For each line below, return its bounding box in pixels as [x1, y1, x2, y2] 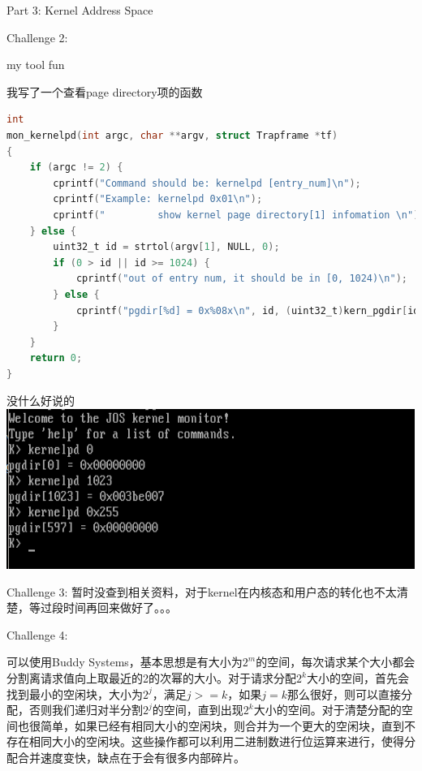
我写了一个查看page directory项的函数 [6, 83, 203, 100]
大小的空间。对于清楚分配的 [253, 701, 402, 718]
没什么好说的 [6, 392, 75, 409]
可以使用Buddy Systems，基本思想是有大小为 [6, 653, 243, 670]
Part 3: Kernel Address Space [6, 2, 153, 18]
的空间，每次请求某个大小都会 [256, 653, 416, 670]
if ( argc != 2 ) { [29, 162, 123, 174]
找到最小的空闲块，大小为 [6, 685, 143, 702]
